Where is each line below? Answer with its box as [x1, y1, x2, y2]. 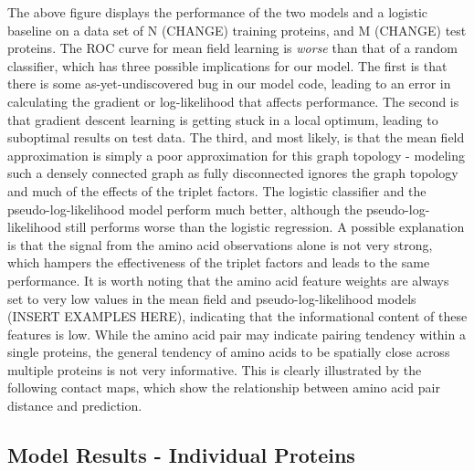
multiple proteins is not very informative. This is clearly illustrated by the [7, 360, 422, 379]
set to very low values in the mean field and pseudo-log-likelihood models [7, 288, 416, 308]
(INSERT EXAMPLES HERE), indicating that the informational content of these [7, 307, 468, 326]
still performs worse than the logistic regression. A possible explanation [65, 217, 465, 236]
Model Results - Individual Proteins [7, 441, 355, 469]
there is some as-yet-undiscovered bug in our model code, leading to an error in [7, 74, 451, 93]
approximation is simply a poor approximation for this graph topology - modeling [7, 145, 466, 164]
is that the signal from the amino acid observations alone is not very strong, [7, 235, 433, 254]
